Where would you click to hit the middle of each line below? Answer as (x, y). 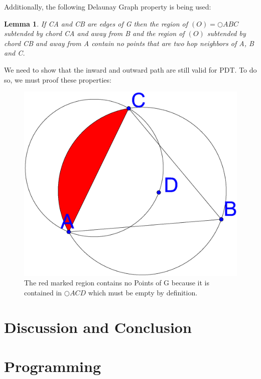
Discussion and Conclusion (98, 327)
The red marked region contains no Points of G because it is (117, 283)
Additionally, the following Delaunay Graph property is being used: (108, 7)
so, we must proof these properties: (58, 79)
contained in (43, 293)
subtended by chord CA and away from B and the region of (94, 33)
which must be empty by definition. (143, 293)
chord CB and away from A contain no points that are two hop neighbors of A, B (129, 43)
